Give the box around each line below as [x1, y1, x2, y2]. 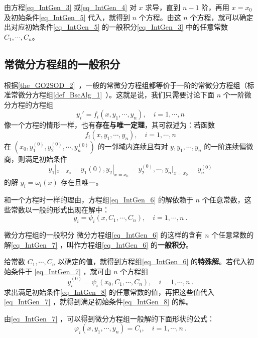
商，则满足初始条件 [4, 153, 67, 164]
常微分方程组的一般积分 [4, 56, 120, 71]
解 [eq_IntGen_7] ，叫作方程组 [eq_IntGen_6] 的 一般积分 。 [4, 239, 193, 250]
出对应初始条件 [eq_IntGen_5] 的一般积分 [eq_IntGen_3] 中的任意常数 [4, 22, 228, 32]
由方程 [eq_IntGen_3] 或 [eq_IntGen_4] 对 [4, 2, 137, 12]
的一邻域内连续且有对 [97, 141, 168, 151]
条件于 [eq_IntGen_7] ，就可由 [11, 266, 111, 276]
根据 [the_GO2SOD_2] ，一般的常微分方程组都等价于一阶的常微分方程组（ [4, 79, 247, 90]
